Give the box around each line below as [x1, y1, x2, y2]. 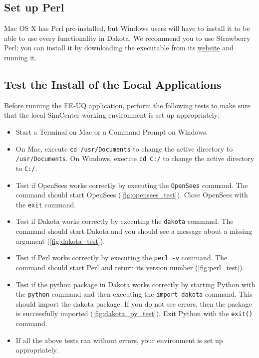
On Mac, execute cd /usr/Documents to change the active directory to [15, 143, 233, 154]
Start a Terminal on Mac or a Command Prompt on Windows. [15, 126, 208, 137]
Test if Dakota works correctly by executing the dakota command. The [15, 216, 234, 226]
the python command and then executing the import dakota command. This [15, 289, 253, 299]
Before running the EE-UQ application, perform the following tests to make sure [4, 100, 251, 110]
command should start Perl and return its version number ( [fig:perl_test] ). [15, 262, 245, 272]
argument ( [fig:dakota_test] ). [15, 235, 105, 246]
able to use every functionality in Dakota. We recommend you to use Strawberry [4, 32, 251, 43]
